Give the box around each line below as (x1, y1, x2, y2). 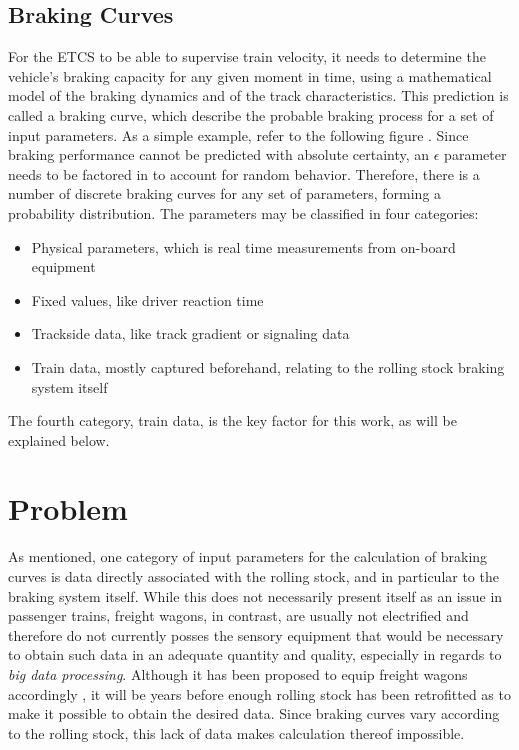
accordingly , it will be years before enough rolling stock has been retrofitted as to (8, 683, 511, 704)
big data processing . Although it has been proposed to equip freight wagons (8, 663, 468, 684)
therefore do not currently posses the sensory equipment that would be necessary (8, 624, 504, 645)
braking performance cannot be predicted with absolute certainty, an (8, 144, 430, 165)
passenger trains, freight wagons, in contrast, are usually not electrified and (8, 605, 469, 626)
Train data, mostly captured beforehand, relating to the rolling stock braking (31, 356, 505, 377)
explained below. (8, 429, 110, 450)
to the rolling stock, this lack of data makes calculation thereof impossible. (8, 722, 465, 743)
